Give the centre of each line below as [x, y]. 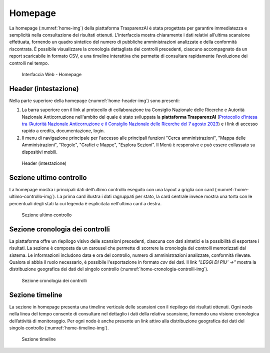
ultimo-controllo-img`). [33, 197]
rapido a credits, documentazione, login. [63, 131]
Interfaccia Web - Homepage [52, 74]
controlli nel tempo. [29, 63]
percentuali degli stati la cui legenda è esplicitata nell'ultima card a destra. [85, 203]
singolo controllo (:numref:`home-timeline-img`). [59, 327]
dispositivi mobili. [39, 152]
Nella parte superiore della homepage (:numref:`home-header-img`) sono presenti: [94, 101]
